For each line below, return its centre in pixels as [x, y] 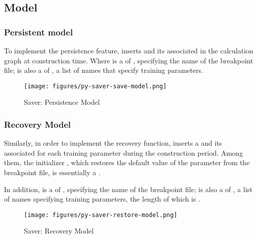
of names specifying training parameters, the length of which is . [102, 199]
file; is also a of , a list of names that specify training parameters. [104, 70]
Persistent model [39, 32]
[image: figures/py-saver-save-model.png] [95, 86]
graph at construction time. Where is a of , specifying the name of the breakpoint [129, 60]
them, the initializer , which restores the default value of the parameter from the [127, 162]
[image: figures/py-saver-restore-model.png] [101, 215]
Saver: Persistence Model [62, 102]
